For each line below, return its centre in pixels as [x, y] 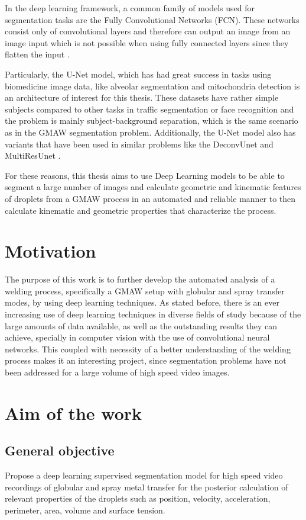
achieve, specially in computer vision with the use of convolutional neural [137, 337]
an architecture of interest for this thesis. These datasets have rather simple [142, 97]
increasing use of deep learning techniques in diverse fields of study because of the [153, 314]
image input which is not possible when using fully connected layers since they [147, 42]
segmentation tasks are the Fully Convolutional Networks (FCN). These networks [152, 19]
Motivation [51, 251]
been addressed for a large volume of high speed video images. [117, 372]
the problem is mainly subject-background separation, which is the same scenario [152, 121]
